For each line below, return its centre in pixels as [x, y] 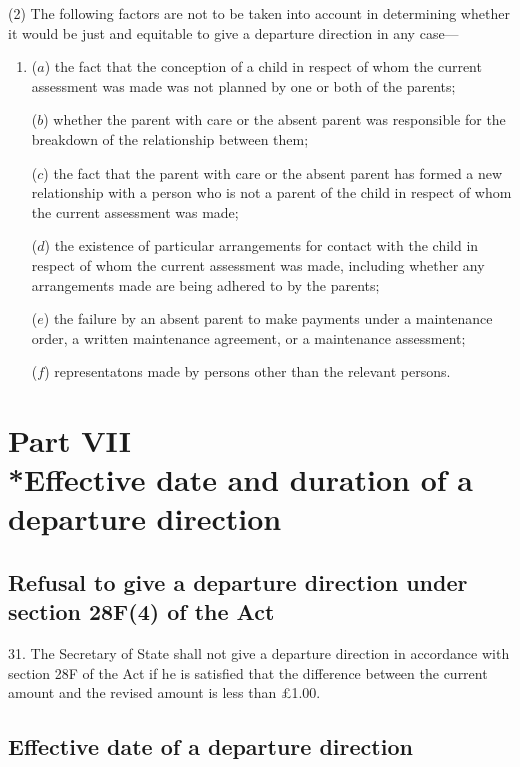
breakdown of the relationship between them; [170, 138]
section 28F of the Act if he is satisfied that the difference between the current [248, 672]
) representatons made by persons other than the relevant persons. [247, 371]
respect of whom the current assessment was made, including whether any [258, 264]
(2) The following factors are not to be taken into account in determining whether [259, 13]
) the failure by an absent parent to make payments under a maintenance [268, 318]
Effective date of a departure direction [210, 746]
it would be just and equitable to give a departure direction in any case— [233, 32]
